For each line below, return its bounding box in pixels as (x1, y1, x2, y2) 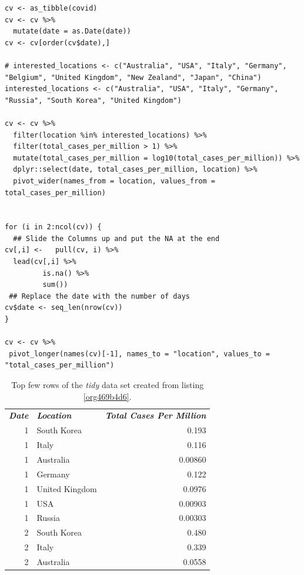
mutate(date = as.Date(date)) (13, 27, 131, 36)
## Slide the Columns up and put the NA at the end (13, 234, 220, 243)
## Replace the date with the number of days (9, 292, 190, 300)
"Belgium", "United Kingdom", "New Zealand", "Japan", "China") (5, 73, 262, 82)
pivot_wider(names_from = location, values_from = (13, 176, 215, 185)
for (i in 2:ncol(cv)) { (5, 223, 102, 232)
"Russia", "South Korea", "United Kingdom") (5, 96, 182, 105)
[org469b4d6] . (83, 390, 132, 402)
